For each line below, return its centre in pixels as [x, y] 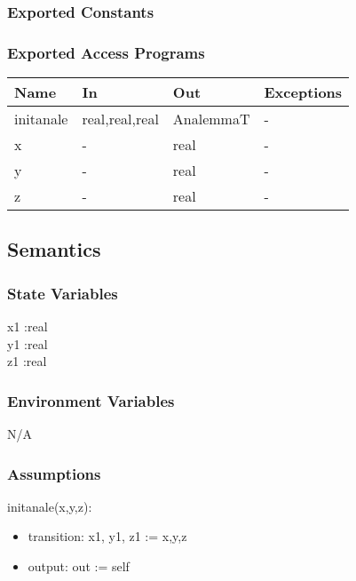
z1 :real [27, 361]
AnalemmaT [211, 119]
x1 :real [28, 326]
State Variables [63, 293]
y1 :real [28, 343]
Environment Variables [91, 400]
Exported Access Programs [106, 52]
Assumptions [54, 473]
